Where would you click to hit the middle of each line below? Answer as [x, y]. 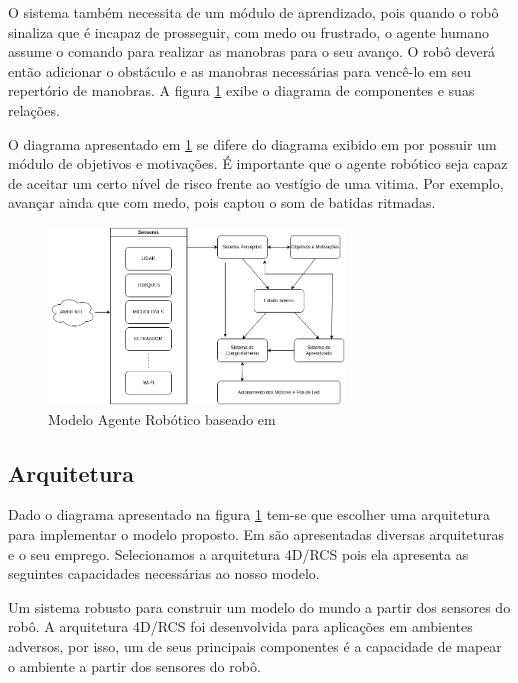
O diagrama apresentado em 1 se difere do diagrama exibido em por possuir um [252, 143]
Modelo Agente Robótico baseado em [162, 418]
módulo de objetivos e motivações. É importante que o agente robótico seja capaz [258, 163]
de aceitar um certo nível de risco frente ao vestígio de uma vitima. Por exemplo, [256, 182]
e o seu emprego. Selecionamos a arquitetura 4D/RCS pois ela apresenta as [238, 553]
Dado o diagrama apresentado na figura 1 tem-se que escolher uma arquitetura [249, 514]
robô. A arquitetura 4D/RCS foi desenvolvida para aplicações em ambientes [240, 626]
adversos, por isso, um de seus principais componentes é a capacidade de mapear [255, 645]
